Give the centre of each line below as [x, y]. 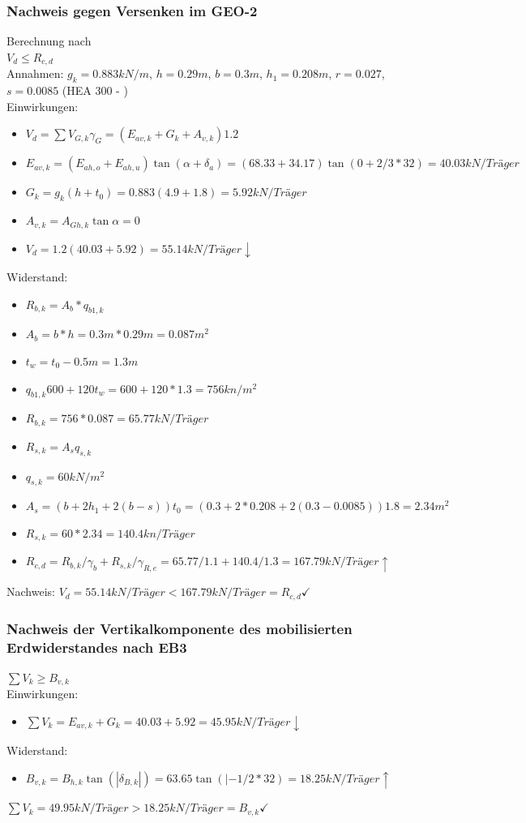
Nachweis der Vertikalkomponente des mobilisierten [180, 628]
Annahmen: [35, 73]
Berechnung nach [49, 41]
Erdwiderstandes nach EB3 [97, 647]
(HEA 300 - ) [95, 90]
